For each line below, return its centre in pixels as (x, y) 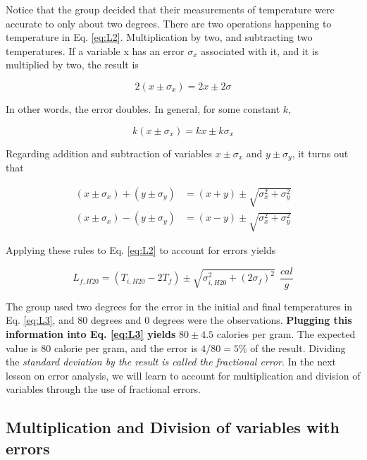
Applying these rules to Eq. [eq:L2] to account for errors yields (141, 250)
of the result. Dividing (298, 347)
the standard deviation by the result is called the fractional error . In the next (171, 362)
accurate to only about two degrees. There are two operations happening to (169, 23)
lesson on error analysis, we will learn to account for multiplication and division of (183, 375)
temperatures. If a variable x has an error (95, 50)
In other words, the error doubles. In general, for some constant (143, 108)
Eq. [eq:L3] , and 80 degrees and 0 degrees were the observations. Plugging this (179, 320)
